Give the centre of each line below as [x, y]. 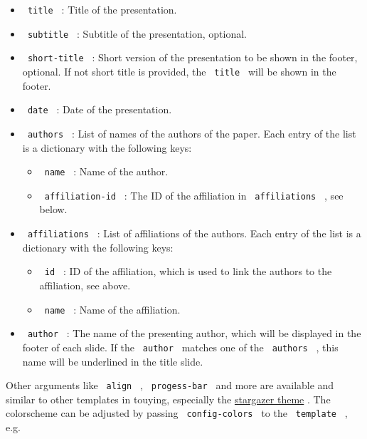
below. [53, 209]
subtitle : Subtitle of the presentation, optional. [137, 33]
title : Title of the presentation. [102, 9]
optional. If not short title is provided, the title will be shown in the [179, 71]
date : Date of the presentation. [100, 109]
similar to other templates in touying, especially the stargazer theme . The [168, 399]
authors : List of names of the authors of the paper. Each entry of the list [192, 133]
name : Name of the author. [106, 171]
